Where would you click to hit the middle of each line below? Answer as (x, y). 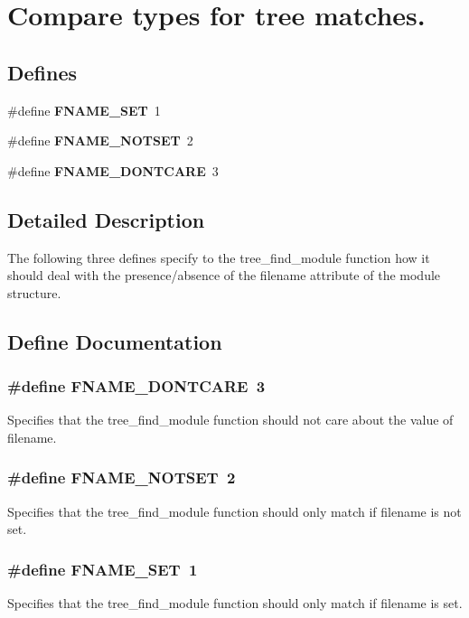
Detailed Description (106, 219)
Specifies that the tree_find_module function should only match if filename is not (234, 511)
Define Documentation (115, 341)
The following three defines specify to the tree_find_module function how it (219, 257)
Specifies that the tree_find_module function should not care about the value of (230, 420)
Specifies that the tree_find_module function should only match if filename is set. (235, 603)
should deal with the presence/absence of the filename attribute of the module (224, 275)
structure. (34, 292)
